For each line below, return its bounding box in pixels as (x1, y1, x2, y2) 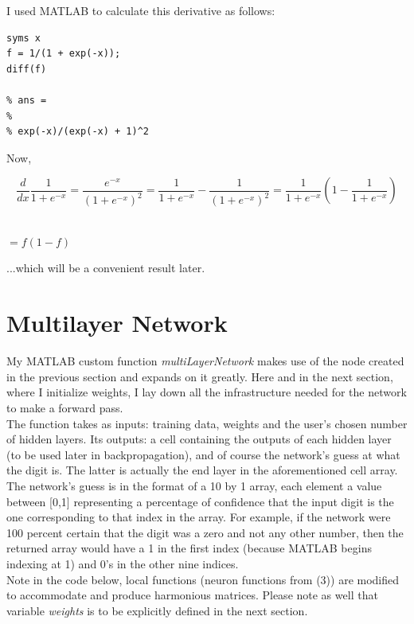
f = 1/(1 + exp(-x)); (6, 48, 121, 60)
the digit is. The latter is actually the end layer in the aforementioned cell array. (6, 462, 398, 478)
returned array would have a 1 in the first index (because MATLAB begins (6, 540, 372, 556)
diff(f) (6, 63, 47, 75)
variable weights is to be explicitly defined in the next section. (6, 602, 308, 618)
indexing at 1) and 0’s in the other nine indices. (6, 555, 239, 571)
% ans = (6, 94, 47, 106)
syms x (6, 32, 41, 44)
